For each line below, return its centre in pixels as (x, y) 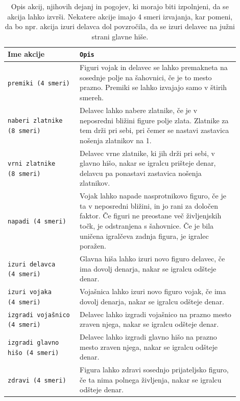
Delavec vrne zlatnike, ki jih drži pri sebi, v (147, 153)
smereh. (92, 97)
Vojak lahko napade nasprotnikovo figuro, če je (153, 196)
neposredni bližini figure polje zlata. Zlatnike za (154, 120)
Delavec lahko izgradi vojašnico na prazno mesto (155, 314)
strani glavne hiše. (120, 36)
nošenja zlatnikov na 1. (116, 140)
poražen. (93, 246)
